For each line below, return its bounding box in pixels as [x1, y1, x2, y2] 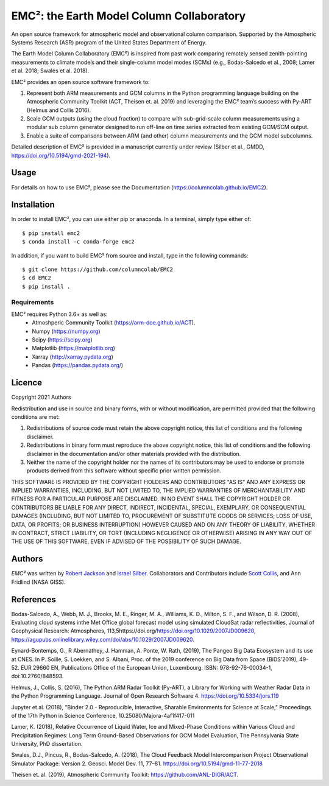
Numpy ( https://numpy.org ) [32, 328, 101, 335]
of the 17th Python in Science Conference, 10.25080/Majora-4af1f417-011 [11, 712, 195, 719]
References [11, 594, 56, 605]
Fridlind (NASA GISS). [11, 578, 66, 586]
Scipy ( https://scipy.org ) [32, 336, 93, 343]
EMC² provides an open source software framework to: [11, 78, 150, 85]
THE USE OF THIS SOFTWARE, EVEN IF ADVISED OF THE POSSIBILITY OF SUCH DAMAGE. [11, 538, 242, 545]
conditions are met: [11, 413, 60, 420]
